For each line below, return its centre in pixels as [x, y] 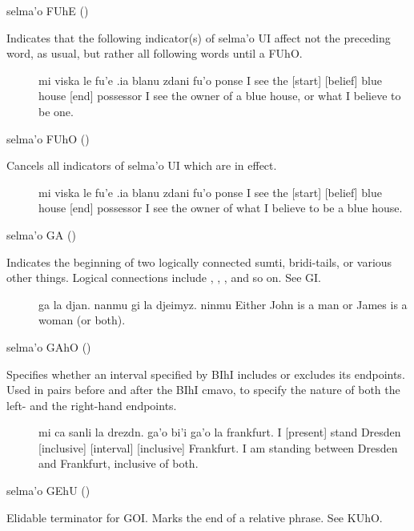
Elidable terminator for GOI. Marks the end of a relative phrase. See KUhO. [195, 517]
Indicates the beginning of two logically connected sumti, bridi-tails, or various [199, 261]
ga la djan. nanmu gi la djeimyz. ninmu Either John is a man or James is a [223, 304]
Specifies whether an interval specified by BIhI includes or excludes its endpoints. [206, 374]
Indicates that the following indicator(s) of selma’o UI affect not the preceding [199, 37]
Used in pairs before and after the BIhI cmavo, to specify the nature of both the [203, 390]
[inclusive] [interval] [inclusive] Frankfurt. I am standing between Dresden [218, 447]
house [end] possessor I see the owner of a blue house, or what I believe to [220, 96]
